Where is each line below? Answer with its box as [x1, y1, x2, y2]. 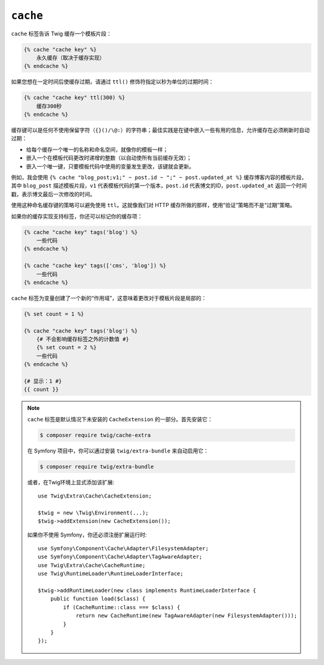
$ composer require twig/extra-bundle [40, 463, 154, 470]
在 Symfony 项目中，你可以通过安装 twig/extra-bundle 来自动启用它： [27, 447, 209, 454]
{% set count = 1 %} [23, 310, 84, 317]
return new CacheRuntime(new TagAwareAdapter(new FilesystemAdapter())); [76, 612, 298, 619]
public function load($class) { [50, 595, 146, 603]
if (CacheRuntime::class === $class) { [63, 604, 181, 610]
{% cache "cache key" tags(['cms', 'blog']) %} [23, 262, 166, 269]
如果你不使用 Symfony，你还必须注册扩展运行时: [27, 531, 147, 538]
